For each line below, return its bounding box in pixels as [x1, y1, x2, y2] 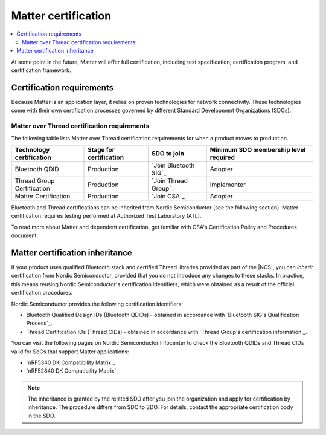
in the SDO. [27, 412, 56, 419]
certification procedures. [11, 289, 73, 296]
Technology [14, 145, 50, 154]
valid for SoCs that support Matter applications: [11, 348, 129, 355]
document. [11, 232, 39, 239]
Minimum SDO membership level [209, 145, 306, 154]
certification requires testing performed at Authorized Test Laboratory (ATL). [11, 212, 202, 220]
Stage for [88, 145, 115, 154]
